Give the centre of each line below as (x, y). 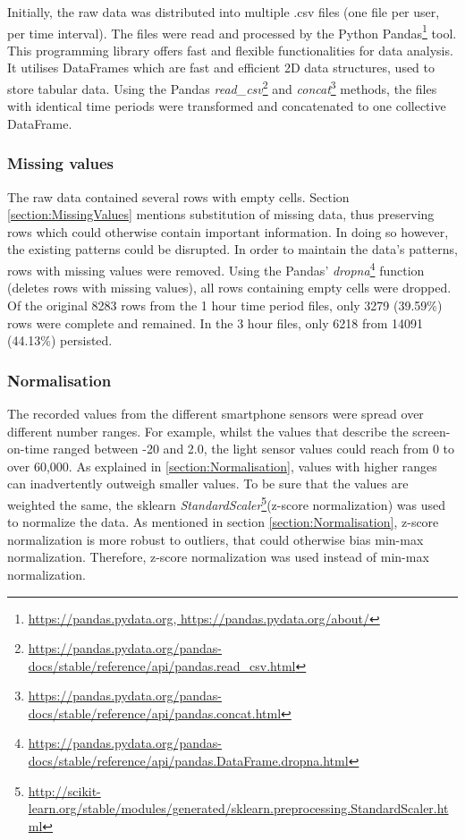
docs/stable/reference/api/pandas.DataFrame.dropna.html (188, 761)
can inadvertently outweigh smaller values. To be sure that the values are (208, 484)
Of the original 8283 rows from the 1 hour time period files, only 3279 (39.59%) (225, 305)
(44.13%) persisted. (60, 340)
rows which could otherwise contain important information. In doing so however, (228, 231)
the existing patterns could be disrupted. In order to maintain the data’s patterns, (232, 249)
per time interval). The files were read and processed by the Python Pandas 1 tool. (232, 31)
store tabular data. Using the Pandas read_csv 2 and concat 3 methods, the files (222, 87)
